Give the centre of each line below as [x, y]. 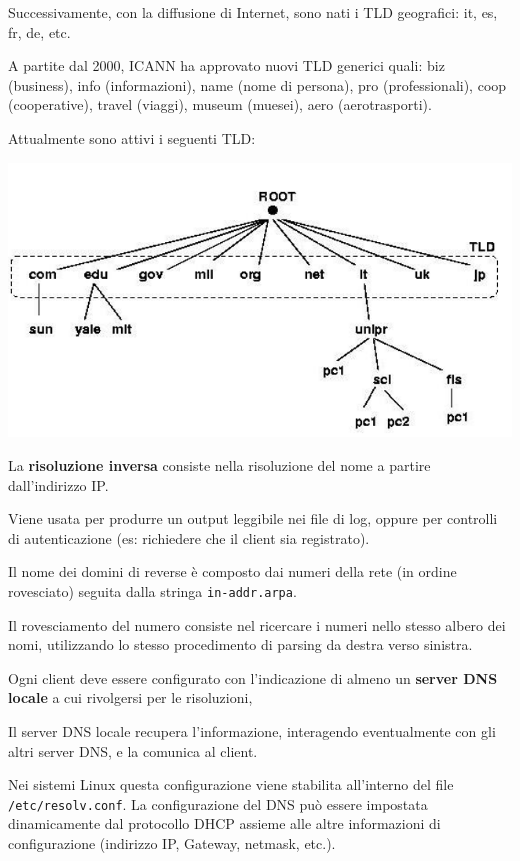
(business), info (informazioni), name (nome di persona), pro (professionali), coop [257, 84]
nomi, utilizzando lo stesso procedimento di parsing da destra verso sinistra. [240, 644]
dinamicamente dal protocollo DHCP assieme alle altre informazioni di [224, 823]
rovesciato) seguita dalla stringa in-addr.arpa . [152, 590]
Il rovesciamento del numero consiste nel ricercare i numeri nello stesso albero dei [257, 624]
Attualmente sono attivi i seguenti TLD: [132, 137]
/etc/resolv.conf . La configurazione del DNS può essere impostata [218, 803]
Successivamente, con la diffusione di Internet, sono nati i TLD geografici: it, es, [253, 12]
